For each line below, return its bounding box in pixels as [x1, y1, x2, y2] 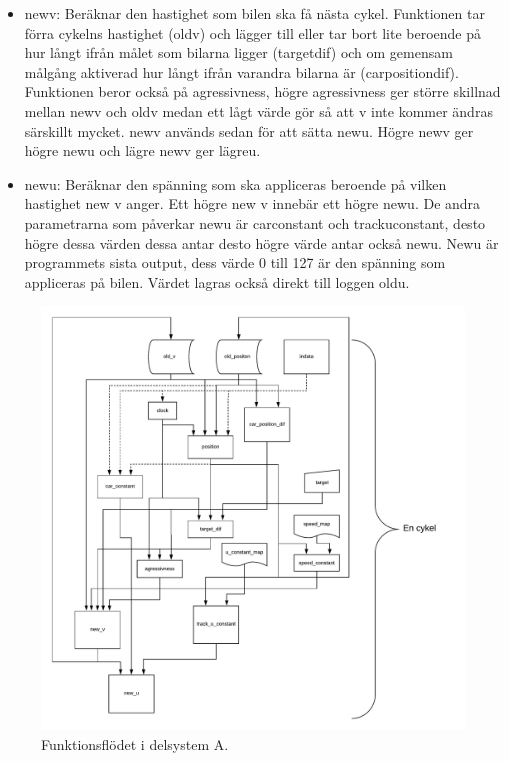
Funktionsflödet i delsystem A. [41, 733, 229, 754]
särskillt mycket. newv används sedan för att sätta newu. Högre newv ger [24, 120, 474, 141]
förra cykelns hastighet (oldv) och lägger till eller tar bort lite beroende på [24, 22, 482, 43]
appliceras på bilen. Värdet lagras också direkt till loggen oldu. [24, 271, 410, 292]
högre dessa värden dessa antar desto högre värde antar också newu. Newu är [24, 232, 499, 253]
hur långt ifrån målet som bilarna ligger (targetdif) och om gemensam [24, 42, 453, 63]
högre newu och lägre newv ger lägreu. [24, 140, 261, 161]
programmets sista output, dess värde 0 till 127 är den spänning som [24, 252, 446, 273]
